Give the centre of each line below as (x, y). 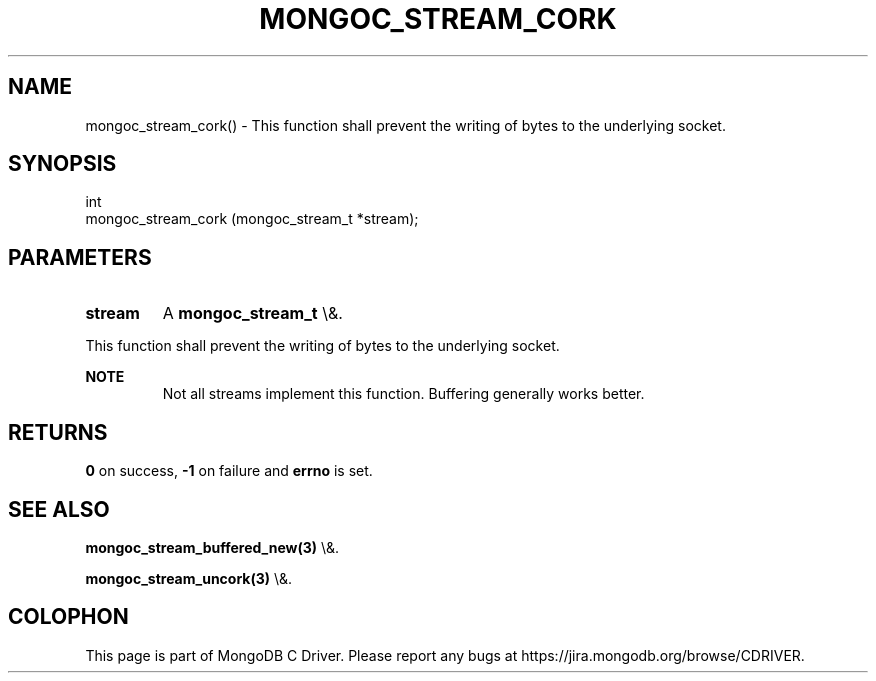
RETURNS (58, 432)
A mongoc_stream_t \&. (252, 313)
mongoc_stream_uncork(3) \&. (189, 578)
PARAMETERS (80, 257)
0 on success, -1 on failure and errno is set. (229, 471)
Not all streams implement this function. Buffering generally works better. (403, 394)
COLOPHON (68, 617)
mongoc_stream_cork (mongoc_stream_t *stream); (252, 219)
